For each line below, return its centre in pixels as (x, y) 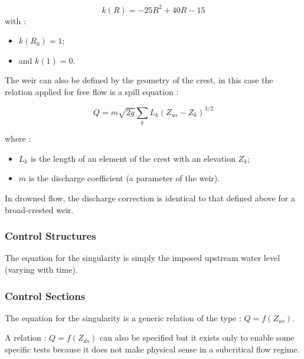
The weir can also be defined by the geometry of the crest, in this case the (139, 80)
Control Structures (50, 236)
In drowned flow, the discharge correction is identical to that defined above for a (150, 198)
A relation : (26, 337)
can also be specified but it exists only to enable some (197, 337)
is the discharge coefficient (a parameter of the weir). (124, 178)
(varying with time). (41, 270)
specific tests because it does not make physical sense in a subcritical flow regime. (152, 349)
